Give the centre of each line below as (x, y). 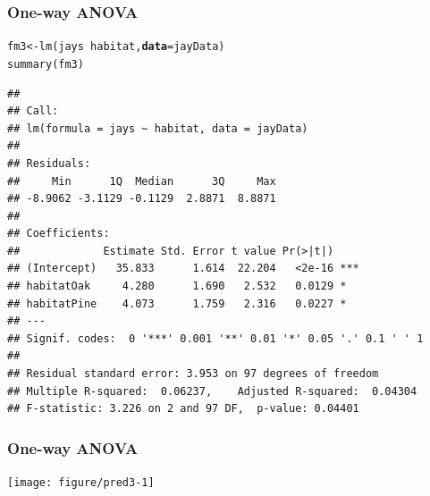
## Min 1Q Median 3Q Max (142, 181)
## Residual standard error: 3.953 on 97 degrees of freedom (193, 374)
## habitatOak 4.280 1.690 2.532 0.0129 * (177, 286)
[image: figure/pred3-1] (81, 483)
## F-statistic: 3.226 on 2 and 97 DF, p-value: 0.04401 (183, 409)
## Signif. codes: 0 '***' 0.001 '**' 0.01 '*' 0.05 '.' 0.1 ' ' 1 (215, 338)
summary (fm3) (46, 64)
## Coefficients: (59, 234)
